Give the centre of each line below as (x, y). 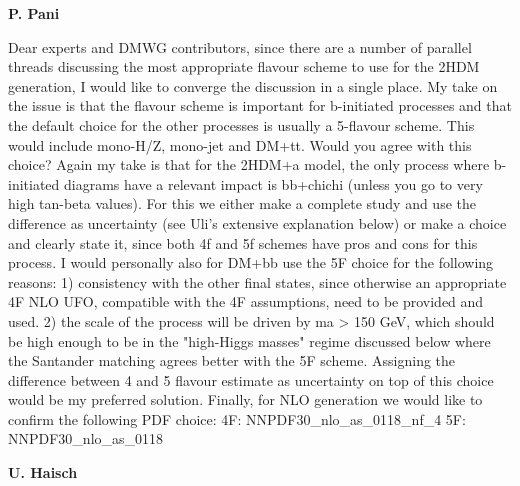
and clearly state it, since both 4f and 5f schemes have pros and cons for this (243, 242)
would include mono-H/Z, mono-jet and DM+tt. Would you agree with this (240, 144)
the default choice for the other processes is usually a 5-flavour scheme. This (241, 124)
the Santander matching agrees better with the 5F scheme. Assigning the (232, 360)
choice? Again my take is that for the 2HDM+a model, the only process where (249, 164)
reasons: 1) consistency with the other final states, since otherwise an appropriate (257, 281)
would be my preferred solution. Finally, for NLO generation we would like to (245, 399)
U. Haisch (43, 472)
